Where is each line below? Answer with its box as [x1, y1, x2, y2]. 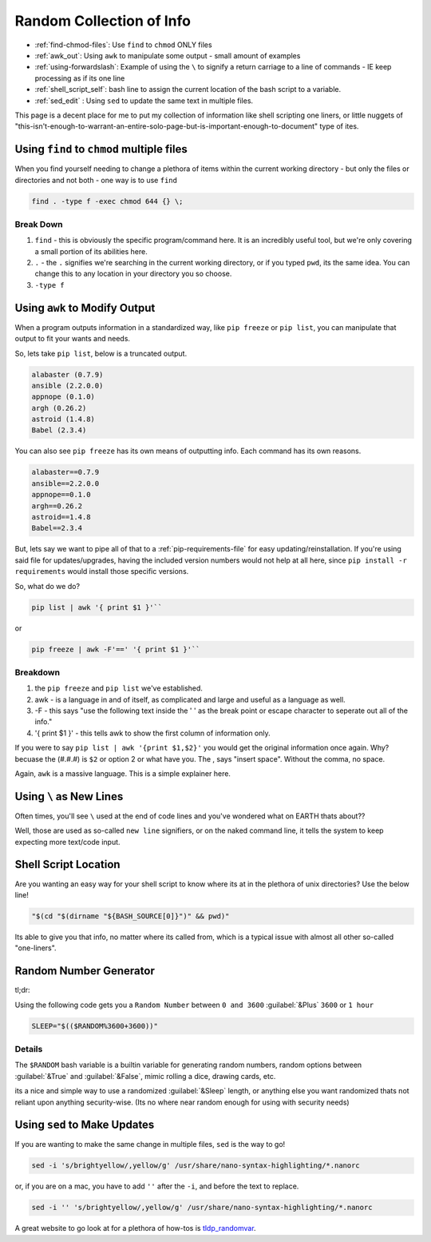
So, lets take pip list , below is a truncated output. [14, 348, 188, 358]
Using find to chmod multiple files [14, 142, 188, 156]
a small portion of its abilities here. [34, 246, 148, 256]
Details [14, 1043, 43, 1054]
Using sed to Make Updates [14, 1118, 155, 1132]
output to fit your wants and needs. [14, 334, 131, 344]
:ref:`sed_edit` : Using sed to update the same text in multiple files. [34, 96, 254, 105]
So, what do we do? [14, 581, 80, 591]
